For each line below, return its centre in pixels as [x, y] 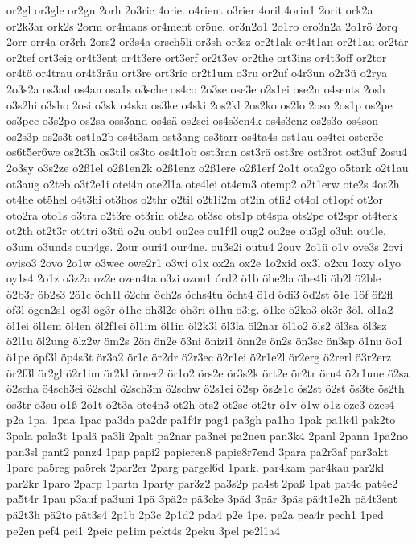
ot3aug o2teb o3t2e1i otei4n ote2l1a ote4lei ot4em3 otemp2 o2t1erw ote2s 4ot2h [203, 183]
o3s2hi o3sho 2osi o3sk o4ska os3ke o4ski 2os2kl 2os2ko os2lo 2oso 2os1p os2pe [200, 104]
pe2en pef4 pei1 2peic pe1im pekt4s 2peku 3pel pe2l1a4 [143, 530]
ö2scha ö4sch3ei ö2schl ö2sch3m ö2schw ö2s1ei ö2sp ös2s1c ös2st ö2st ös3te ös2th [206, 388]
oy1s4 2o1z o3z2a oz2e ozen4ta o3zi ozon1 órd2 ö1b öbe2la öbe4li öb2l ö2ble [194, 278]
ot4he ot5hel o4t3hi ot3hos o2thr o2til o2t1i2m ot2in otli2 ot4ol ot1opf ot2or [195, 199]
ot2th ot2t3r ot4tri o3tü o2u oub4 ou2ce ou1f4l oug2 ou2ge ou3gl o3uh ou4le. [196, 231]
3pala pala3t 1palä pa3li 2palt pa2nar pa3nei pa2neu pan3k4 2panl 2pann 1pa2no [208, 436]
